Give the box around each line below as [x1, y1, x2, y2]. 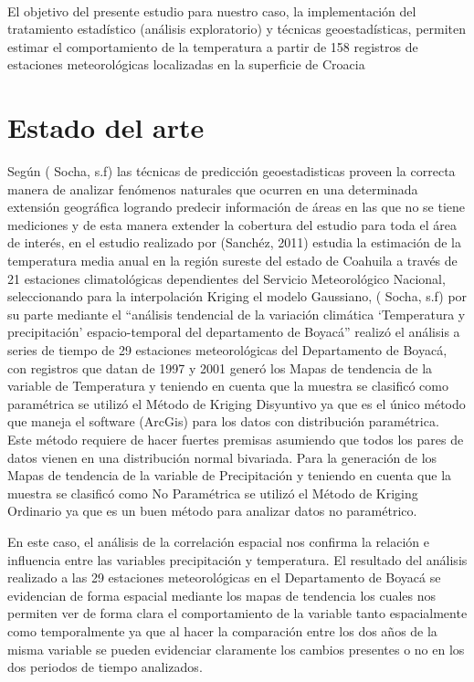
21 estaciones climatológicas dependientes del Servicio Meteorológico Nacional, [7, 268, 446, 288]
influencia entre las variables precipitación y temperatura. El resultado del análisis [7, 550, 468, 569]
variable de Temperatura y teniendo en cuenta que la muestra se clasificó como [7, 376, 448, 395]
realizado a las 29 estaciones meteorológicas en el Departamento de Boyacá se [7, 568, 441, 587]
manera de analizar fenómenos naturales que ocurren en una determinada [7, 179, 418, 198]
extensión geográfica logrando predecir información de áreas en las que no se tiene [7, 197, 466, 216]
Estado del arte [7, 109, 205, 146]
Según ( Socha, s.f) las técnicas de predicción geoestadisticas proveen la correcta [7, 162, 456, 181]
